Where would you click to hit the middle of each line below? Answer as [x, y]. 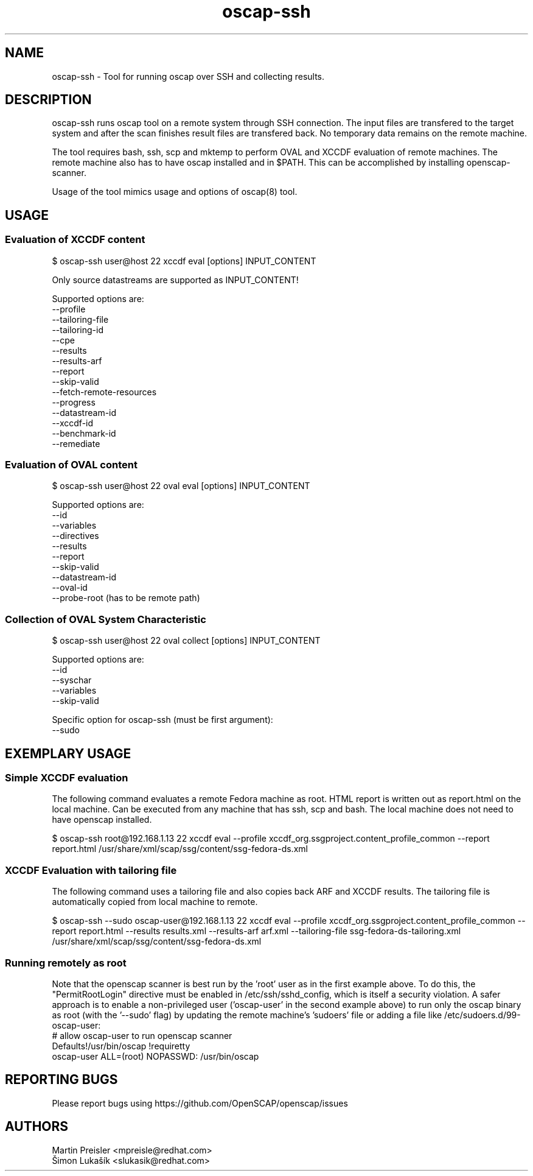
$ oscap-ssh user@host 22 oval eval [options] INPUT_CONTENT [181, 486]
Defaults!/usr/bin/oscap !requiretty [121, 1046]
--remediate [76, 443]
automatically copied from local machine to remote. [155, 902]
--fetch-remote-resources [104, 392]
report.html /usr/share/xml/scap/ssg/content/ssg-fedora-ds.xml [180, 849]
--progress [74, 402]
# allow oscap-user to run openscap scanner [142, 1035]
